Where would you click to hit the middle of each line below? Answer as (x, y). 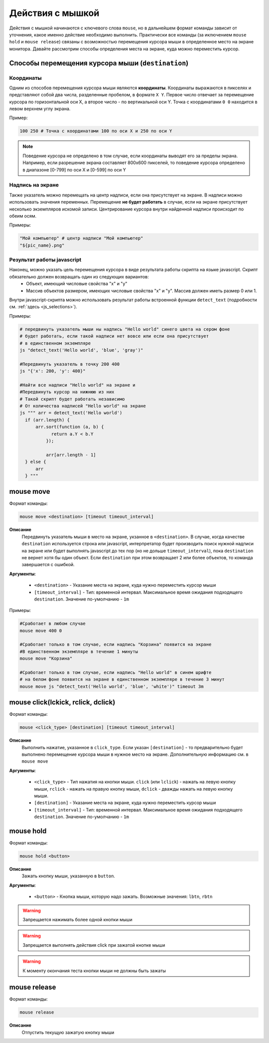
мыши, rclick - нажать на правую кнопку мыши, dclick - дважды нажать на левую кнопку (134, 789)
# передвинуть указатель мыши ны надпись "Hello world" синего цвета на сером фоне (125, 329)
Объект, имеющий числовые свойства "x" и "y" (77, 284)
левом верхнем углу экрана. (40, 109)
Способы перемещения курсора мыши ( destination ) (99, 63)
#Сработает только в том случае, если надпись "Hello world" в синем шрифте (116, 673)
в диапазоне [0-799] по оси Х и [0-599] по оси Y (74, 170)
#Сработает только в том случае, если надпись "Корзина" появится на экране (116, 644)
